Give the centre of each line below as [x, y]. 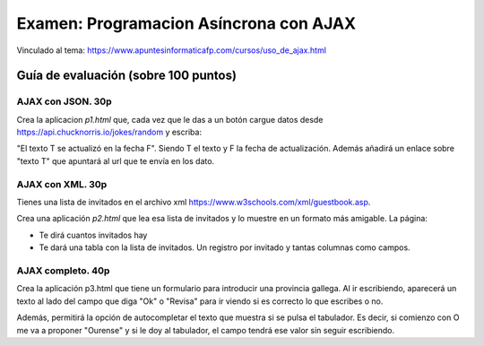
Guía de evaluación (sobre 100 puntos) [127, 76]
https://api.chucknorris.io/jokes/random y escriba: [109, 132]
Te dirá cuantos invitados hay [93, 235]
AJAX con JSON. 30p [64, 101]
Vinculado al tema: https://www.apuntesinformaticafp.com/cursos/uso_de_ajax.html [172, 50]
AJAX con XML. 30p [62, 184]
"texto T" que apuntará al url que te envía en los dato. [116, 160]
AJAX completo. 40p [63, 271]
